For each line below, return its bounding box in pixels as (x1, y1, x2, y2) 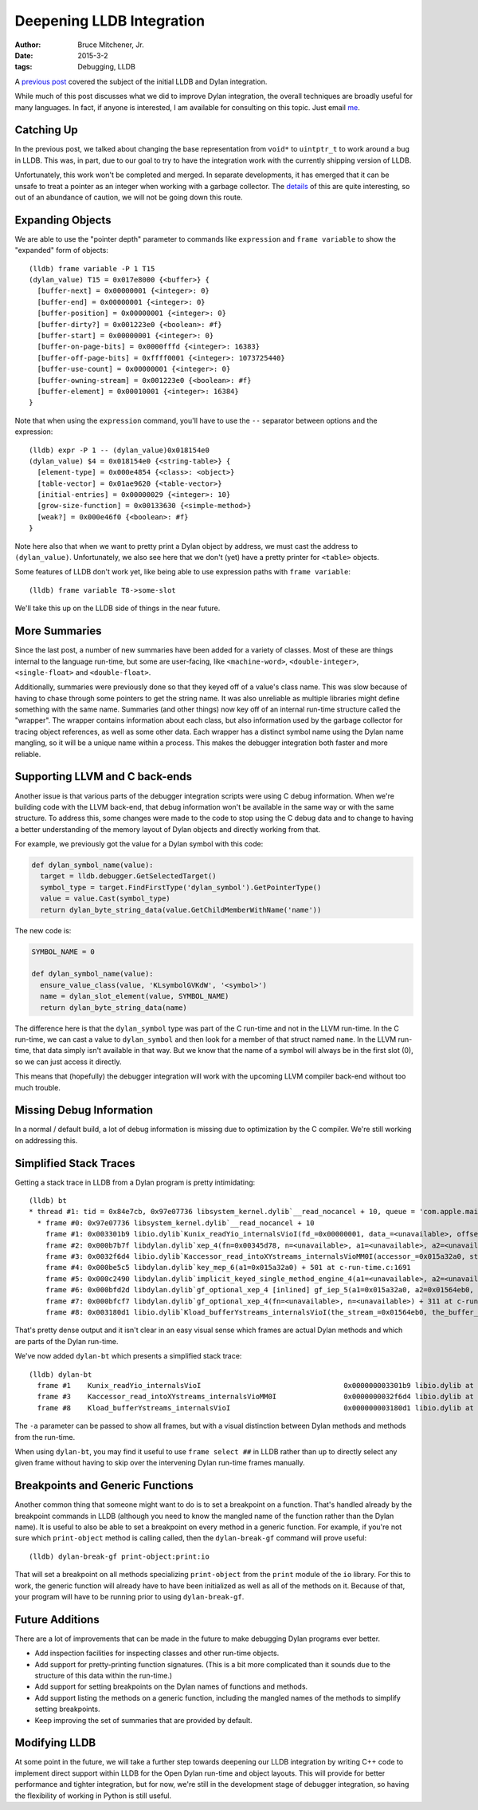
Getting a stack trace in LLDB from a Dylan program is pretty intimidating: (14, 1177, 256, 1187)
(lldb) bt (29, 1197, 67, 1205)
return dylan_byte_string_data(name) (40, 1003, 187, 1012)
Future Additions (14, 1612, 100, 1627)
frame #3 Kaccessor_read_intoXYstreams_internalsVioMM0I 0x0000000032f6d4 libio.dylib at (37, 1392, 474, 1402)
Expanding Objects (14, 213, 112, 227)
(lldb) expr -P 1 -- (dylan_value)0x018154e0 (29, 445, 210, 455)
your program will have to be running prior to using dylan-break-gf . (14, 1591, 245, 1601)
